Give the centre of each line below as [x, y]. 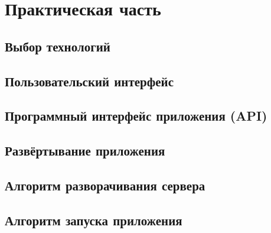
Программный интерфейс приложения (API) [136, 116]
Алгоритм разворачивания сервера [105, 185]
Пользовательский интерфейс [89, 81]
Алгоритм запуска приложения [94, 220]
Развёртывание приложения [85, 151]
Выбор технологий [58, 46]
